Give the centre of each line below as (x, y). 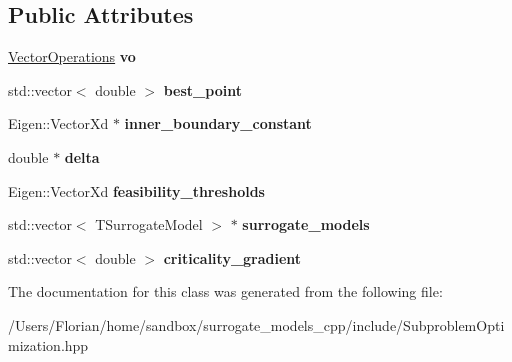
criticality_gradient (232, 257)
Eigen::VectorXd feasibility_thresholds (136, 190)
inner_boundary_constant (218, 123)
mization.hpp (48, 344)
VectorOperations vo (72, 56)
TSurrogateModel (149, 224)
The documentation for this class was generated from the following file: (225, 291)
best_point (202, 89)
